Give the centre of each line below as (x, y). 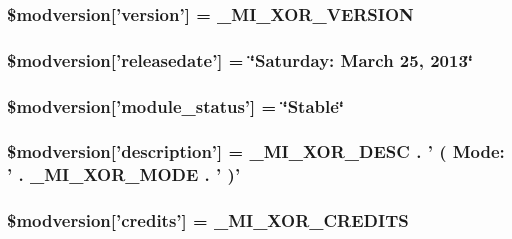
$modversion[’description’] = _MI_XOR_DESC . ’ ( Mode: (256, 151)
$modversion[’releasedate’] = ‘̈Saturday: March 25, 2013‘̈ (240, 59)
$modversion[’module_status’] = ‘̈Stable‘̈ (176, 105)
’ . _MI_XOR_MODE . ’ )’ (124, 174)
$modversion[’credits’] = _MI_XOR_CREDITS (208, 220)
